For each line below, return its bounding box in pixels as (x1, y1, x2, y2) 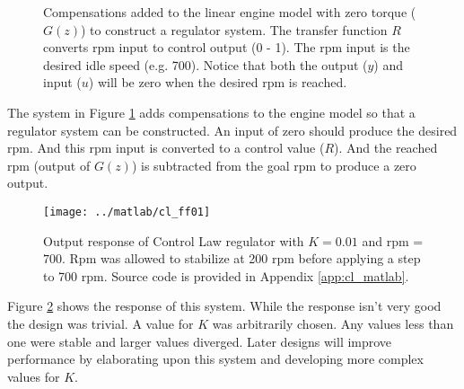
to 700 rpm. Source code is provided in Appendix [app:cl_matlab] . (43, 266, 409, 285)
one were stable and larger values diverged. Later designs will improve (7, 332, 392, 350)
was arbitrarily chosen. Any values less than (212, 314, 454, 332)
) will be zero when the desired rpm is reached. (88, 73, 347, 92)
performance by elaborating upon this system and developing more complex (7, 349, 424, 368)
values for (7, 367, 60, 385)
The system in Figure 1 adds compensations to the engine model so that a (7, 102, 416, 121)
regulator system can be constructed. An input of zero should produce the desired (7, 120, 458, 139)
